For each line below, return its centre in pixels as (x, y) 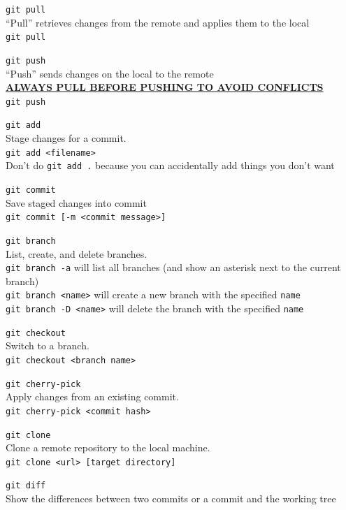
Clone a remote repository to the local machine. (108, 447)
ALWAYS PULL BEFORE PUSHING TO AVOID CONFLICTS (165, 87)
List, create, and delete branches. (77, 253)
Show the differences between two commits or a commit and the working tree (171, 498)
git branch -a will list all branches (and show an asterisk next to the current (173, 267)
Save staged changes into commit (76, 202)
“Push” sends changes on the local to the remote (110, 73)
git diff (26, 486)
